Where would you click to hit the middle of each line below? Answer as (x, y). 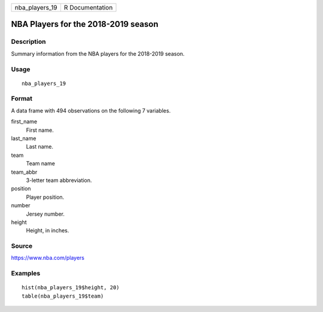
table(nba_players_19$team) (63, 296)
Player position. (45, 197)
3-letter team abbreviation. (59, 180)
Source (22, 246)
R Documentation (88, 7)
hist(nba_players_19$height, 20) (71, 288)
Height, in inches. (48, 231)
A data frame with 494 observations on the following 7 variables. (91, 110)
